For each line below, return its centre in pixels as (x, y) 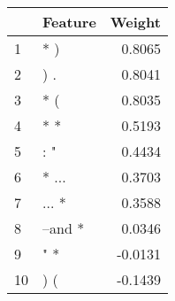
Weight (135, 22)
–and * (64, 228)
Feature (69, 22)
